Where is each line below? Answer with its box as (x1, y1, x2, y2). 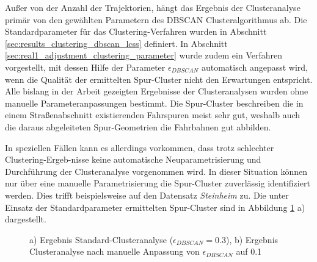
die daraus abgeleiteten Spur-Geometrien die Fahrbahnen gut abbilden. (5, 120, 271, 133)
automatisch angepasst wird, (201, 60, 308, 73)
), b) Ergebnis (225, 233, 279, 246)
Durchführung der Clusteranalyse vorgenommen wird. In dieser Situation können (5, 165, 308, 177)
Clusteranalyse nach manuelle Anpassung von (29, 245, 200, 258)
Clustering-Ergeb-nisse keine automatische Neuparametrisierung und (5, 153, 261, 166)
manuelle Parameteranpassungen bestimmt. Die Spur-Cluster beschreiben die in (5, 96, 304, 109)
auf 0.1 (236, 245, 262, 258)
